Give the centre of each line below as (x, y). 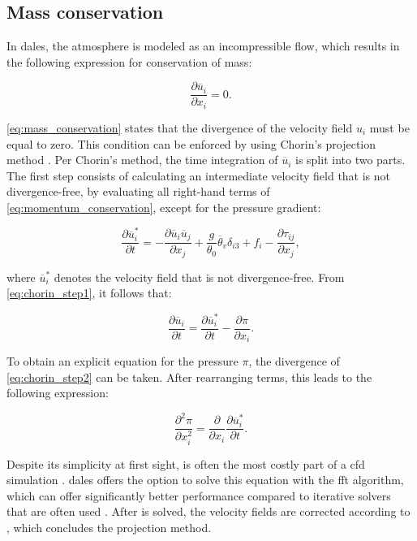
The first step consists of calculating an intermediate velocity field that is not (199, 175)
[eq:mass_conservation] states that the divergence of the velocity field (180, 127)
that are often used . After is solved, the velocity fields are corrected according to (208, 511)
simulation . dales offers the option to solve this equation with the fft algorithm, (205, 480)
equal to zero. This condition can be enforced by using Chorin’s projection (191, 143)
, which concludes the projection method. (109, 527)
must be (389, 127)
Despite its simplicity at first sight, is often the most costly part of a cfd (186, 463)
